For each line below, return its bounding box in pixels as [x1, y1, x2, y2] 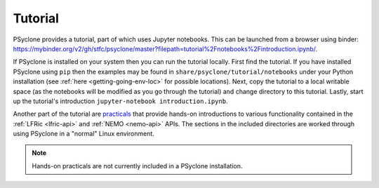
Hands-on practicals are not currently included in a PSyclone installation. [32, 161, 243, 170]
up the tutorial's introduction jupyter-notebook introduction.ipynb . [13, 97, 228, 105]
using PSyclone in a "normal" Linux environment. [13, 130, 154, 138]
